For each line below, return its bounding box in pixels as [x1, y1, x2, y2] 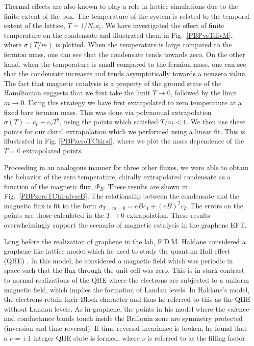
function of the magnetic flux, [4, 181, 93, 191]
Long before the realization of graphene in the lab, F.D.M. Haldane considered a [4, 236, 246, 246]
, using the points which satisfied [59, 116, 158, 127]
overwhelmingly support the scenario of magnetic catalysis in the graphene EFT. [4, 220, 247, 230]
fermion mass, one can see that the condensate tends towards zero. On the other [4, 49, 245, 59]
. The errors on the [186, 200, 243, 210]
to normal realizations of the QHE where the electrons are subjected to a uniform [4, 275, 249, 285]
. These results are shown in [103, 181, 188, 191]
